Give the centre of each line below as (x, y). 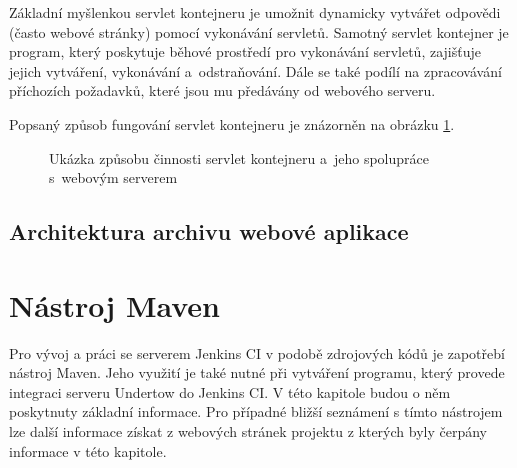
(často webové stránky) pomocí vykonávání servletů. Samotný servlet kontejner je (259, 31)
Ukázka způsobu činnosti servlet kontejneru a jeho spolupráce (239, 157)
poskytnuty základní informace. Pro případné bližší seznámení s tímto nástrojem (256, 411)
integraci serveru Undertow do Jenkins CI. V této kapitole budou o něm (230, 391)
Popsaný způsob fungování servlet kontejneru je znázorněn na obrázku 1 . (232, 123)
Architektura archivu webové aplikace (209, 231)
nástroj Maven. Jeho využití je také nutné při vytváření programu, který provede (257, 372)
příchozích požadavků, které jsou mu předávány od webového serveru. (222, 90)
